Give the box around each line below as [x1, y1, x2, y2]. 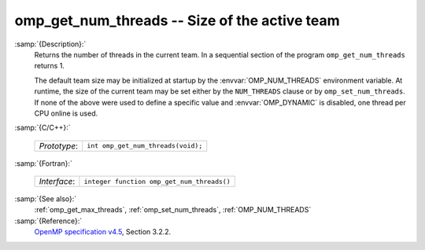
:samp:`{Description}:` [14, 39, 87, 49]
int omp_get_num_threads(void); [87, 142, 203, 150]
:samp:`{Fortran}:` [14, 158, 72, 168]
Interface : [39, 176, 76, 187]
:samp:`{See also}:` [14, 194, 77, 204]
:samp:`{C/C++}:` [14, 123, 71, 133]
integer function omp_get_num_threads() [83, 177, 231, 186]
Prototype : [39, 140, 79, 151]
